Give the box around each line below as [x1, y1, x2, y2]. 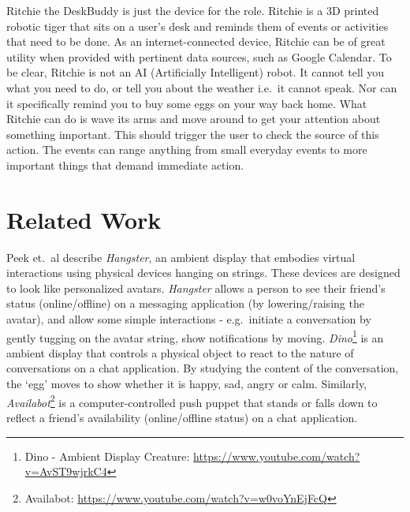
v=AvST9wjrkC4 [24, 463, 107, 480]
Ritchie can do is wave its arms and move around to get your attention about [6, 110, 381, 127]
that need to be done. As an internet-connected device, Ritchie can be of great [6, 33, 386, 50]
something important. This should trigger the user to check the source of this [6, 125, 379, 142]
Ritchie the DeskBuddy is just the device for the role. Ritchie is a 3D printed [6, 2, 379, 18]
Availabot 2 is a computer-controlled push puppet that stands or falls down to [6, 391, 378, 410]
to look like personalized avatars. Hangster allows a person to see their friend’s [6, 279, 386, 296]
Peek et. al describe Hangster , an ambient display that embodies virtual [6, 249, 356, 265]
